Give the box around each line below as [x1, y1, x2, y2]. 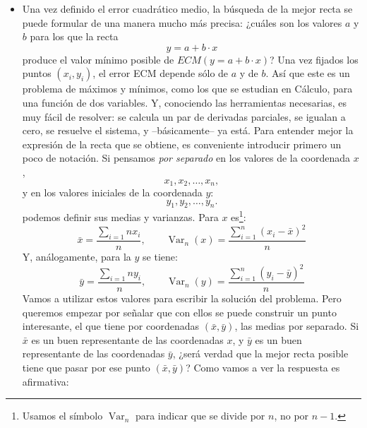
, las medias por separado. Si [234, 319, 359, 333]
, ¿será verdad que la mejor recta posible [172, 346, 349, 361]
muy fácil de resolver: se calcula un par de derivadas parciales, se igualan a [22, 109, 346, 124]
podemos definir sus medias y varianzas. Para [22, 210, 219, 225]
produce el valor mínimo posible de [22, 52, 174, 66]
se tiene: [143, 249, 178, 263]
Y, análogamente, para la [22, 249, 131, 263]
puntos [22, 66, 52, 81]
